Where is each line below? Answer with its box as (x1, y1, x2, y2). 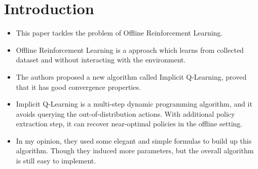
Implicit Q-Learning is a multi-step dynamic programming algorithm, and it (16, 98, 252, 109)
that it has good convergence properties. (16, 81, 141, 92)
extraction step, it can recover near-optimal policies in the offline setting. (16, 118, 243, 129)
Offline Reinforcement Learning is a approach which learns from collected (16, 44, 244, 55)
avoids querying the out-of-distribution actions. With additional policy (16, 108, 235, 119)
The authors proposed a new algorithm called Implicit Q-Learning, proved (16, 71, 247, 82)
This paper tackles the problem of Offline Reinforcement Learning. (16, 27, 223, 38)
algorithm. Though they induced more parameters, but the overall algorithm (16, 145, 254, 156)
